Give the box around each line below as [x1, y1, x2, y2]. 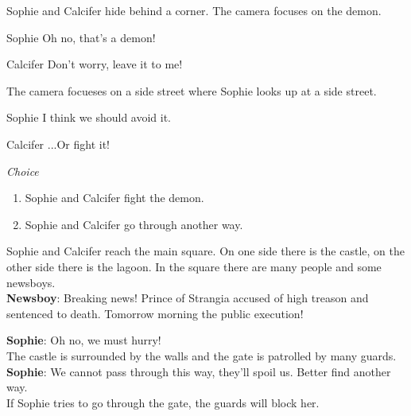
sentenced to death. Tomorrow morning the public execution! [6, 305, 304, 321]
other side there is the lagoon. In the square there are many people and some [6, 258, 382, 274]
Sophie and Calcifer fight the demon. [25, 189, 204, 206]
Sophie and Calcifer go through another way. [25, 216, 243, 232]
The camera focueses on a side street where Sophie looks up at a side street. [6, 82, 377, 99]
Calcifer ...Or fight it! [6, 135, 111, 152]
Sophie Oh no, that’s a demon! [6, 29, 156, 45]
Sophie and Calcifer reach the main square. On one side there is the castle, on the [6, 243, 405, 259]
